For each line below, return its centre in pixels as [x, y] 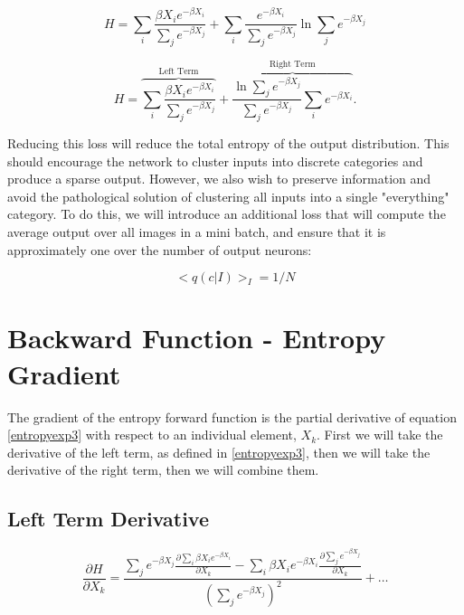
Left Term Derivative [108, 519]
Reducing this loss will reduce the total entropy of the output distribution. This [228, 143]
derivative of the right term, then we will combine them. [163, 470]
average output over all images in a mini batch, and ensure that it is [197, 232]
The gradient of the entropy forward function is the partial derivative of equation [232, 416]
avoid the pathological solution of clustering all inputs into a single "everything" [228, 196]
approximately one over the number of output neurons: [160, 249]
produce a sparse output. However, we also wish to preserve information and [219, 179]
